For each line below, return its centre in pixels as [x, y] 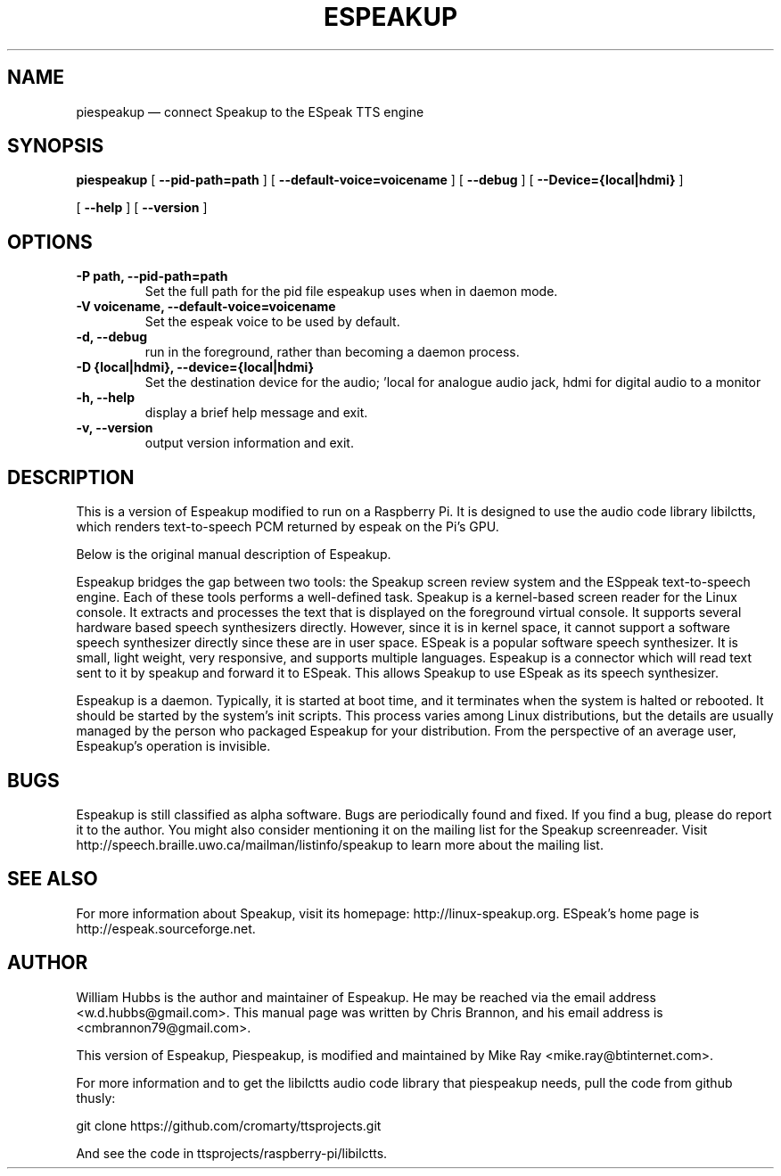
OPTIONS [50, 242]
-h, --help [105, 398]
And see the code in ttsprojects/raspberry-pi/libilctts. [232, 1153]
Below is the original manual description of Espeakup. [234, 555]
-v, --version [115, 428]
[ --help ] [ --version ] [142, 208]
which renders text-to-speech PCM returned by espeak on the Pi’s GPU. [288, 527]
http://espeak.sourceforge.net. [166, 928]
